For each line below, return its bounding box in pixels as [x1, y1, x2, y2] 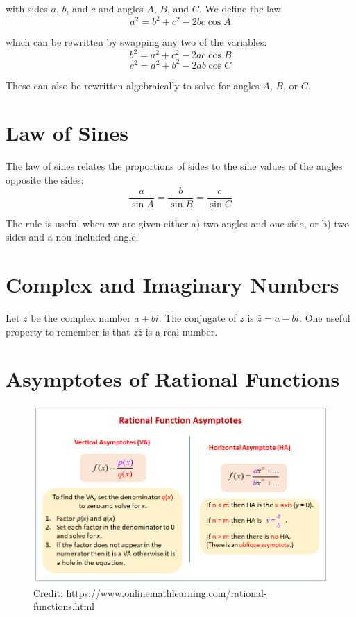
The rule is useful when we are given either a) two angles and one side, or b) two [6, 216, 350, 230]
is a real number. [145, 324, 218, 338]
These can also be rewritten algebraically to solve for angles [6, 78, 260, 92]
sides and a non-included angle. [6, 229, 139, 244]
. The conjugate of [158, 310, 237, 324]
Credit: [33, 585, 63, 600]
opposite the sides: [6, 173, 84, 186]
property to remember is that [6, 324, 130, 338]
